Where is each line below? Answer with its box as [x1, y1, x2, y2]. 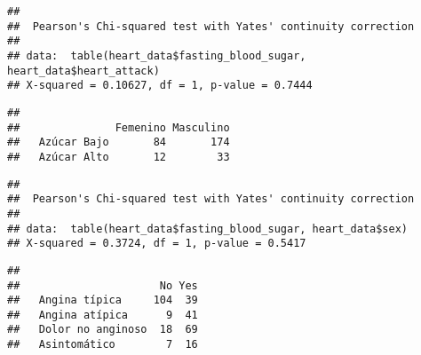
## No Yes [7, 279, 198, 292]
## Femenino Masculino [7, 121, 230, 134]
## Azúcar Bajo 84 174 [7, 136, 230, 149]
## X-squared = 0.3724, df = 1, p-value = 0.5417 [7, 237, 306, 250]
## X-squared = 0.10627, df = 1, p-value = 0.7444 [7, 79, 313, 92]
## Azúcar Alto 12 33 [7, 150, 230, 163]
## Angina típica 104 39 [7, 294, 198, 307]
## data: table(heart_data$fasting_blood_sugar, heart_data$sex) [7, 222, 409, 235]
